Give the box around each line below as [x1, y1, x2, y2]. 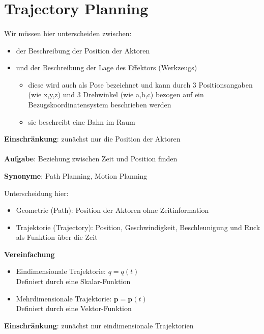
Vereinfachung [4, 248, 55, 259]
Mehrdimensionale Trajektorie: [16, 293, 112, 303]
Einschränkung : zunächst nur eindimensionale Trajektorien [4, 320, 194, 330]
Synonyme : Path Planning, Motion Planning [4, 170, 148, 181]
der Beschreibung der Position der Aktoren [16, 45, 150, 55]
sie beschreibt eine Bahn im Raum [28, 116, 135, 127]
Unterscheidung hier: [4, 187, 69, 198]
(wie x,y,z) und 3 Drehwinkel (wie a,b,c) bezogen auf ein [28, 89, 204, 100]
